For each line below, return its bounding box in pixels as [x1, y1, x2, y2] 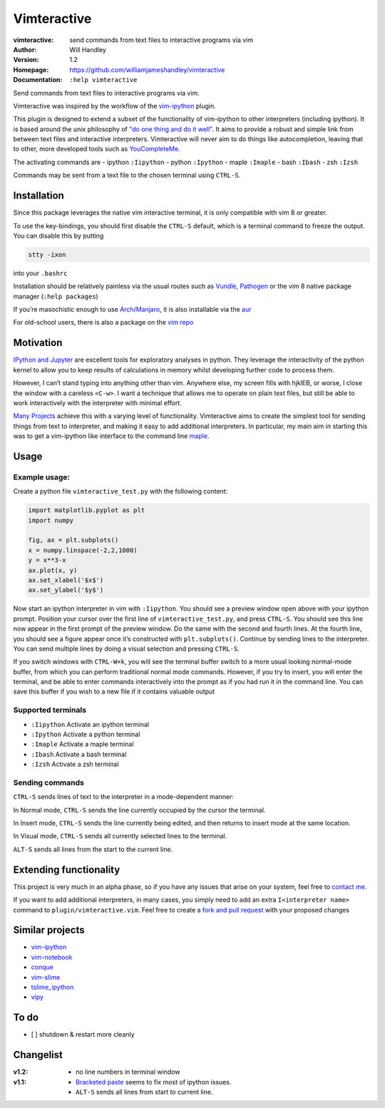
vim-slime [31, 972, 61, 981]
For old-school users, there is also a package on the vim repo [13, 318, 194, 327]
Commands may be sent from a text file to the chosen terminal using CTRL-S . [13, 171, 241, 180]
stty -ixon [28, 250, 66, 258]
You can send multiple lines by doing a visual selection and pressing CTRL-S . [13, 644, 240, 653]
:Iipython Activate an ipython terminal [31, 720, 150, 728]
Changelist [13, 1049, 63, 1061]
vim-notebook [31, 952, 73, 961]
